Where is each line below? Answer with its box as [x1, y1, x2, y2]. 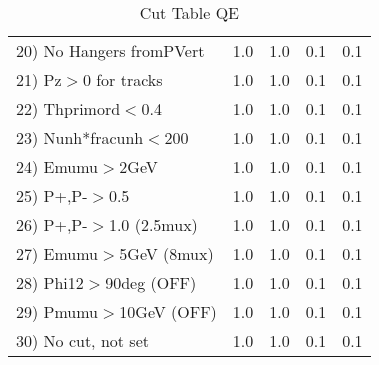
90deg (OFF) [105, 271, 197, 294]
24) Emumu [16, 155, 99, 178]
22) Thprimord [16, 97, 121, 120]
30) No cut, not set [16, 329, 149, 352]
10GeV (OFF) [119, 300, 217, 323]
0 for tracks [82, 68, 163, 91]
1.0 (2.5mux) [108, 213, 198, 236]
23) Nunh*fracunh [16, 126, 144, 149]
